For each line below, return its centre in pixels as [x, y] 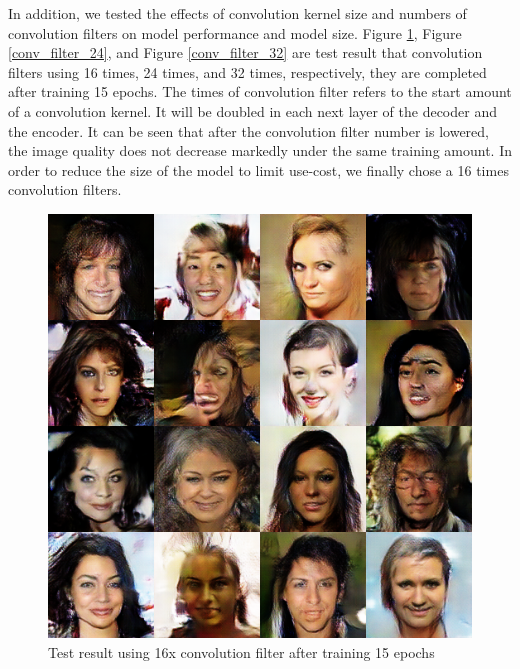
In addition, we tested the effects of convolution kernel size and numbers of [237, 13]
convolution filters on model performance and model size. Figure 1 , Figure [235, 32]
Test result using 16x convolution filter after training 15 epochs [241, 651]
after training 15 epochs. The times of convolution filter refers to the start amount [260, 91]
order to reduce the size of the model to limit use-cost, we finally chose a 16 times [258, 169]
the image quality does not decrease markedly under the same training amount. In [260, 150]
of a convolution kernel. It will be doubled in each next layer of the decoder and [252, 110]
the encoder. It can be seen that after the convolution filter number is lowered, [248, 130]
